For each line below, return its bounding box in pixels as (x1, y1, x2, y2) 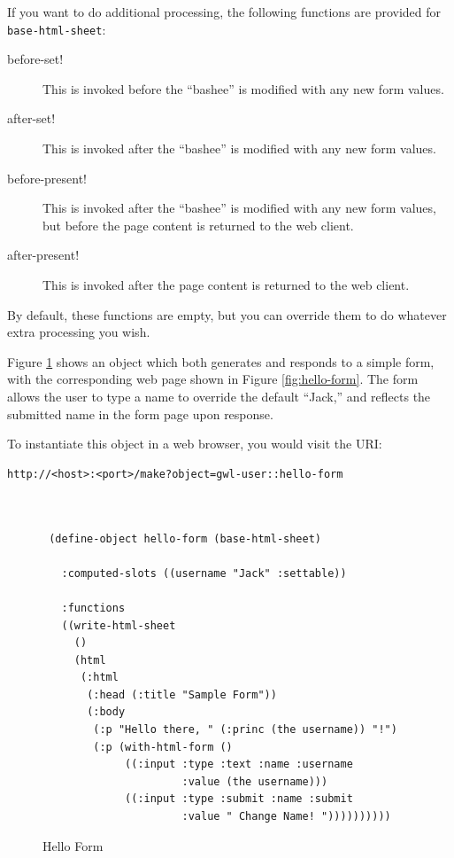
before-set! (7, 50, 64, 68)
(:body (87, 706, 126, 719)
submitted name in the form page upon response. (7, 404, 273, 423)
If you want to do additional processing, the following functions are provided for (7, 3, 442, 20)
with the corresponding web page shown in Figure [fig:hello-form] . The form (7, 370, 419, 388)
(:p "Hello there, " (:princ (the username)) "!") (93, 723, 397, 737)
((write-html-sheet (61, 619, 176, 632)
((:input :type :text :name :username (125, 758, 353, 771)
